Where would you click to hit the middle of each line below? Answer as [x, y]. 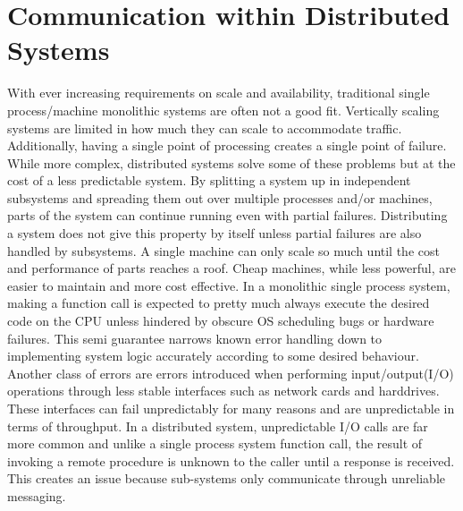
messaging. [37, 495]
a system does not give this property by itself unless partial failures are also [215, 233]
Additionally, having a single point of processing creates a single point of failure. [227, 145]
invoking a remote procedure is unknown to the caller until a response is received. [231, 460]
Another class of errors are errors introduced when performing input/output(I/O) [231, 373]
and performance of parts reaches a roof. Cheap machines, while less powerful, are [231, 268]
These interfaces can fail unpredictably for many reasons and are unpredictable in [231, 408]
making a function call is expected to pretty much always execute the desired [219, 303]
